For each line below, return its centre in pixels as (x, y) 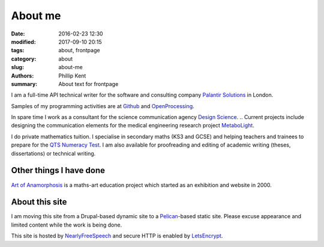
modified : (23, 41)
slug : (17, 67)
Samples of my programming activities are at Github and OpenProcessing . (103, 106)
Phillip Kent (72, 76)
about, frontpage (79, 50)
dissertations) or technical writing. (53, 153)
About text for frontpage (88, 84)
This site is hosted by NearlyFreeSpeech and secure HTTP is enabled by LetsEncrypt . (117, 236)
